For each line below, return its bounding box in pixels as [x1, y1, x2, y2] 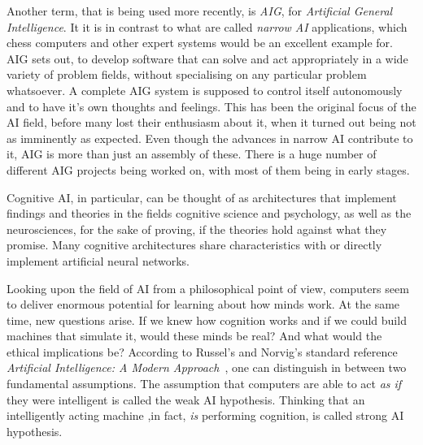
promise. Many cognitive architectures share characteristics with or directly [7, 236, 382, 253]
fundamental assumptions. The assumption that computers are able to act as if [7, 375, 402, 392]
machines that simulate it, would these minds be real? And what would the [7, 327, 382, 344]
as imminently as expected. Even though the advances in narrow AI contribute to [7, 129, 413, 146]
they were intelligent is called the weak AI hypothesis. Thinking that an [7, 391, 365, 408]
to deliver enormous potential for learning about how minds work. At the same [7, 296, 400, 313]
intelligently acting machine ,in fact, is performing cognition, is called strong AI [7, 407, 404, 424]
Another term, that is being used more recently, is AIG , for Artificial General [7, 2, 393, 19]
